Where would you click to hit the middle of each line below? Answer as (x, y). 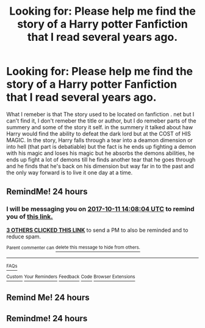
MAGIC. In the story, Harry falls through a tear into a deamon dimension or (100, 140)
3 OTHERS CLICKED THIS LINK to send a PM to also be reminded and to (97, 230)
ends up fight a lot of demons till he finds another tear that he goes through (101, 159)
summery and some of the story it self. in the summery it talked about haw (100, 127)
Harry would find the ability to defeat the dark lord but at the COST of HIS (99, 134)
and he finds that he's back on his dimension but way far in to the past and (100, 166)
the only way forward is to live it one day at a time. (70, 173)
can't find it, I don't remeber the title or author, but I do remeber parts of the (101, 121)
